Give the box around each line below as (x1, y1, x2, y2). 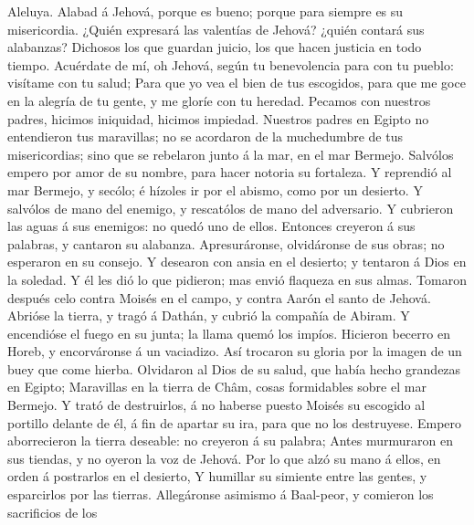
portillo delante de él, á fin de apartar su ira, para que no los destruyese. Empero (7, 413, 462, 432)
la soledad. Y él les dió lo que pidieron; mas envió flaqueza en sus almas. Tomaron (7, 269, 467, 289)
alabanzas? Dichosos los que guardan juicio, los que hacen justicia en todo (7, 37, 422, 57)
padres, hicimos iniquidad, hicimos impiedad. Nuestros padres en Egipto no (7, 109, 429, 128)
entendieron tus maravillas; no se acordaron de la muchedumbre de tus (7, 127, 403, 146)
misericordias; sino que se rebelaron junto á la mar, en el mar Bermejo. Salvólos (7, 144, 454, 163)
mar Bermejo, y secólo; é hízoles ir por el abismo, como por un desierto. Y (7, 180, 423, 199)
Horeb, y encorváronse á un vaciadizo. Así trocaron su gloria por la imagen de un (7, 341, 462, 361)
